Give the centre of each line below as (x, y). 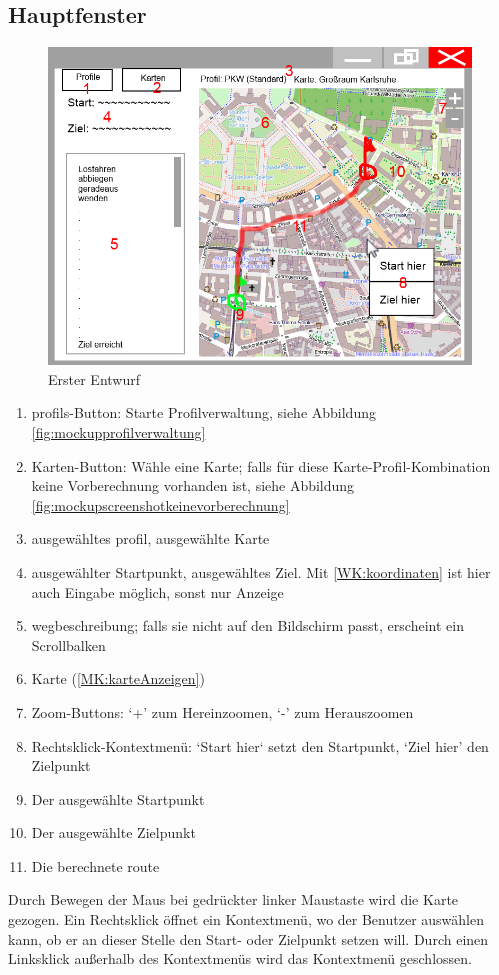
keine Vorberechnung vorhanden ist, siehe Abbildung (193, 485)
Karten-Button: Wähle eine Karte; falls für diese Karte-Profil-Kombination (261, 465)
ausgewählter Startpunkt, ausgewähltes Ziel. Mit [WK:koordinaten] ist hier (261, 571)
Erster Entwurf (94, 378)
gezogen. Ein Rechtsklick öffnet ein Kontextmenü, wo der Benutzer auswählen (246, 919)
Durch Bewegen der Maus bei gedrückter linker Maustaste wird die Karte (233, 899)
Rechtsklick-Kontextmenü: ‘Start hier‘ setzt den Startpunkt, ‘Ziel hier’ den (260, 745)
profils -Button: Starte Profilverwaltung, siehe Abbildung (203, 412)
